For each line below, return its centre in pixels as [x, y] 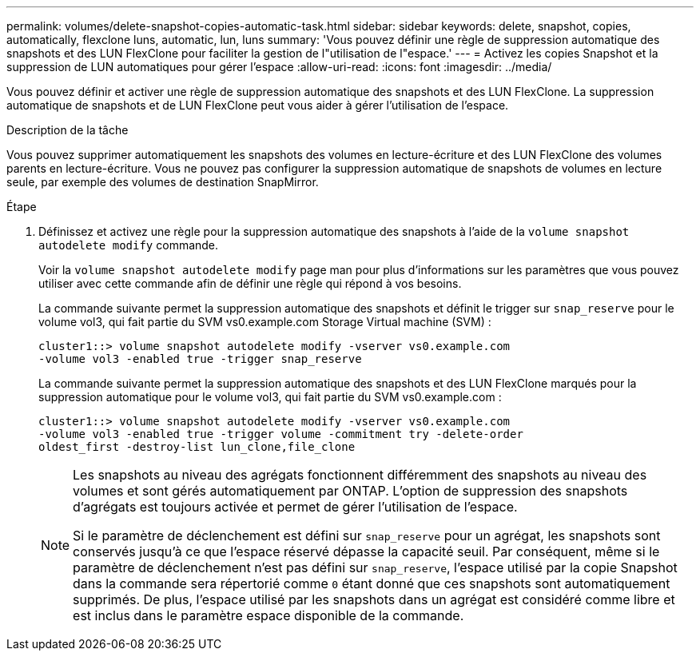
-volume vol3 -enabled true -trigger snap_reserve [200, 359]
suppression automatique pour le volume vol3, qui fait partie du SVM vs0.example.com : [270, 397]
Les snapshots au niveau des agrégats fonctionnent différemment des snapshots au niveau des [360, 475]
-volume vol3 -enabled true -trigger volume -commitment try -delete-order [281, 434]
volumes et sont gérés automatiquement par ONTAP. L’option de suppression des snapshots [350, 491]
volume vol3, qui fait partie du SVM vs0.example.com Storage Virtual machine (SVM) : [265, 322]
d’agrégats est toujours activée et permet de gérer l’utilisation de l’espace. [295, 507]
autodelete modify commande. [129, 245]
